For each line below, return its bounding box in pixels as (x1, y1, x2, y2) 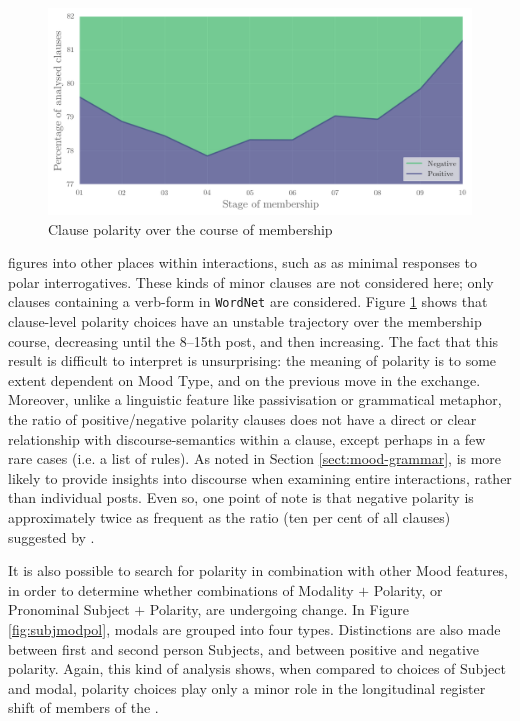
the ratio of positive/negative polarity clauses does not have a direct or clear (8, 409, 477, 430)
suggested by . (8, 526, 95, 547)
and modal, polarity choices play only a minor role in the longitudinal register (8, 677, 486, 698)
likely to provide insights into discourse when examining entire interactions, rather (8, 467, 512, 488)
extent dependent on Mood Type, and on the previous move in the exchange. (8, 369, 481, 390)
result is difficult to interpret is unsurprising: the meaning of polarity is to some (8, 350, 497, 371)
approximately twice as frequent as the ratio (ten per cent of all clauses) (8, 507, 451, 527)
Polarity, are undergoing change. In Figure (149, 599, 410, 620)
